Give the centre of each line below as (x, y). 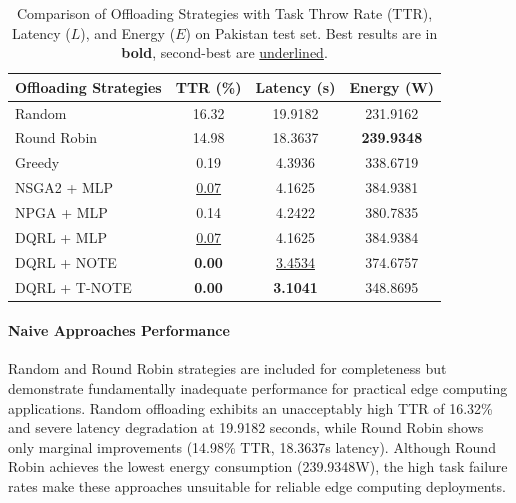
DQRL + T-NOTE (73, 286)
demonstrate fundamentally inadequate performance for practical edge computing (258, 388)
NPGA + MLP (61, 212)
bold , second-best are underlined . (224, 52)
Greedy (37, 162)
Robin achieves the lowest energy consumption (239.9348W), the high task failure (258, 466)
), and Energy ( (128, 32)
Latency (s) (295, 86)
